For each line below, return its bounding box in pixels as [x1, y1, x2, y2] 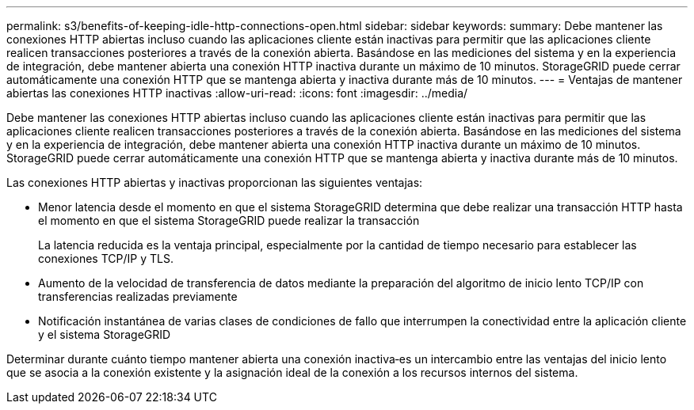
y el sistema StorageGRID [38, 328, 171, 341]
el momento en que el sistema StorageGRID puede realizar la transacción [38, 214, 420, 227]
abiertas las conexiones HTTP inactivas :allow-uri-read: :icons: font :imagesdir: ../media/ [6, 86, 468, 100]
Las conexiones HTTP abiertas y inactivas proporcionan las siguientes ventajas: [6, 176, 423, 189]
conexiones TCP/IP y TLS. [38, 252, 173, 265]
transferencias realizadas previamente [38, 290, 238, 303]
